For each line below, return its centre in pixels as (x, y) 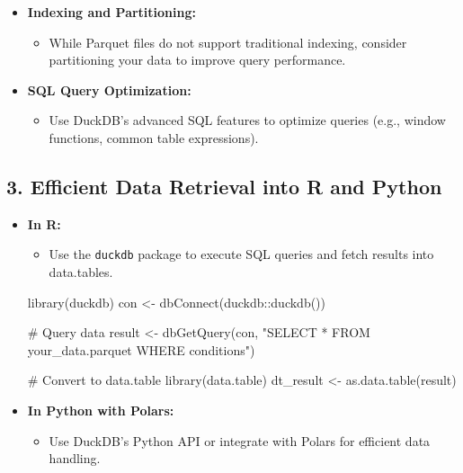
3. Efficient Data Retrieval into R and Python (224, 186)
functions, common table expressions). (154, 137)
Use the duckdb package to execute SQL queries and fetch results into (241, 254)
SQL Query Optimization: (109, 89)
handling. (75, 458)
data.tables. (81, 272)
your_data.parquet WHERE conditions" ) (141, 349)
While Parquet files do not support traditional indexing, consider (228, 42)
